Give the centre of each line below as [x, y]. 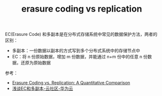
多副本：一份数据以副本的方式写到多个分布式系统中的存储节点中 [76, 51]
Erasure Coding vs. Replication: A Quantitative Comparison [71, 83]
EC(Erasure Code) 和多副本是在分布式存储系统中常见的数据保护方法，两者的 [81, 34]
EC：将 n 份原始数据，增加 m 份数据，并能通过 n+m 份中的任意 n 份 [80, 57]
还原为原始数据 [36, 63]
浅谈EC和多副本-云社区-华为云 [43, 89]
